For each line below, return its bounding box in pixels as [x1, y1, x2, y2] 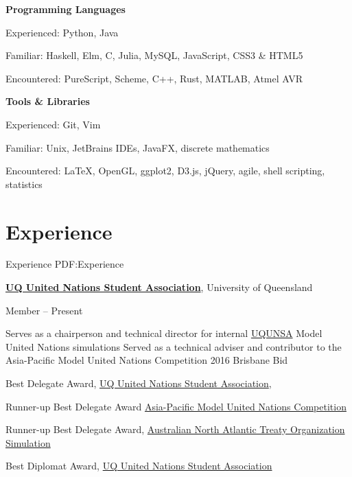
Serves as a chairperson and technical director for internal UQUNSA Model [5, 326, 322, 340]
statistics [5, 176, 43, 191]
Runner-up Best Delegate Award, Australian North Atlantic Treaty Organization [5, 422, 345, 437]
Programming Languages [5, 2, 126, 16]
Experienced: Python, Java [5, 25, 119, 39]
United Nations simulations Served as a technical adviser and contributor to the [5, 339, 342, 353]
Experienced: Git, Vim [5, 117, 101, 131]
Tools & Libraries [5, 94, 90, 108]
